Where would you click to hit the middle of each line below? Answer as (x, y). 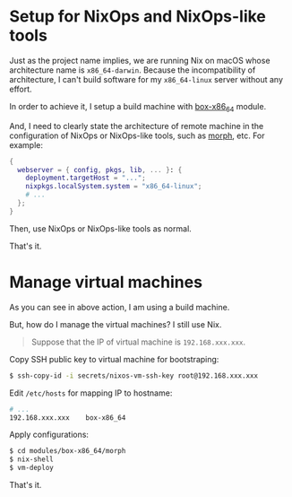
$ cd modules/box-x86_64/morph (68, 451)
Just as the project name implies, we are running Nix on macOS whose (140, 60)
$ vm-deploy (31, 468)
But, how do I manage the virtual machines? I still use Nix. (116, 324)
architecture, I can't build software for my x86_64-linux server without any (146, 79)
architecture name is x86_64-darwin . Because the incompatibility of (133, 70)
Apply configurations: (49, 435)
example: (26, 144)
